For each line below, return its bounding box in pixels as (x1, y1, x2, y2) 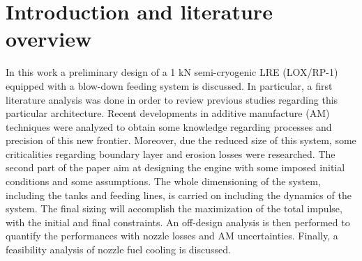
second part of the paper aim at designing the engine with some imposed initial (6, 160, 345, 175)
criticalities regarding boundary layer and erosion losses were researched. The (6, 146, 335, 161)
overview (6, 24, 92, 53)
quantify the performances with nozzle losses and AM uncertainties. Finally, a (6, 228, 338, 243)
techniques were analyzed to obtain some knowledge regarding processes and (6, 119, 332, 134)
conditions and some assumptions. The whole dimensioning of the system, (6, 174, 321, 189)
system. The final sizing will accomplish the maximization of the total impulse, (6, 201, 342, 216)
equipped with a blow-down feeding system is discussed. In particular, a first (6, 78, 333, 93)
